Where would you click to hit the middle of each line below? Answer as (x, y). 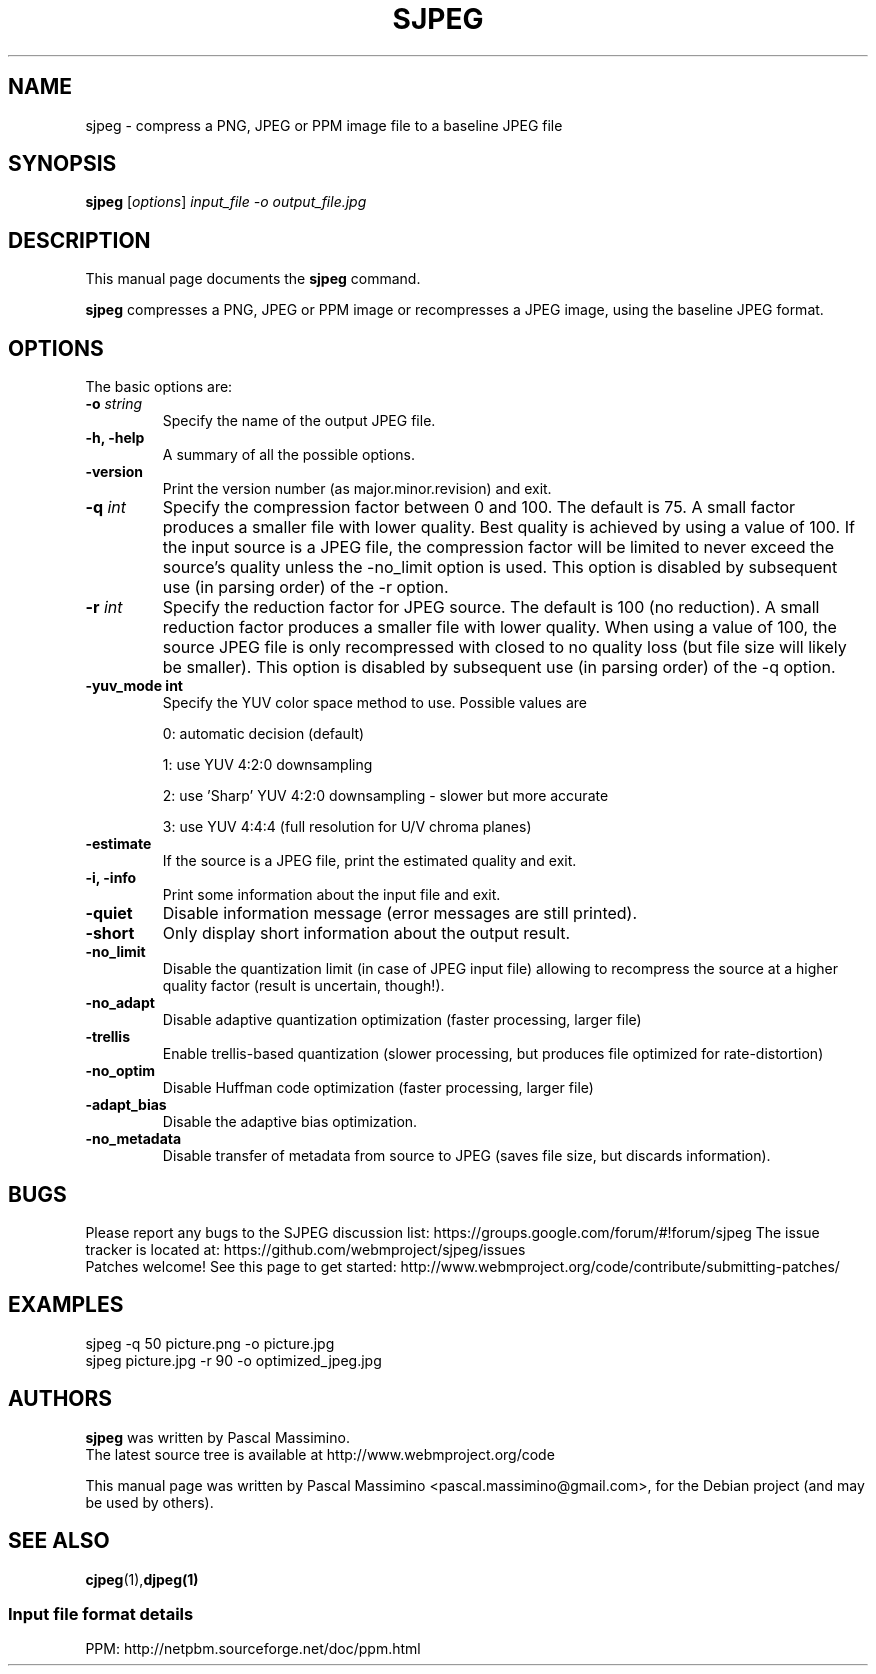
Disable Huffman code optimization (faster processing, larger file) (378, 1088)
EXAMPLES (66, 1305)
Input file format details (101, 1613)
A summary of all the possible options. (289, 455)
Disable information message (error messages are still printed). (400, 913)
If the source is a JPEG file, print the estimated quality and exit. (369, 861)
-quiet (109, 913)
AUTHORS (60, 1399)
